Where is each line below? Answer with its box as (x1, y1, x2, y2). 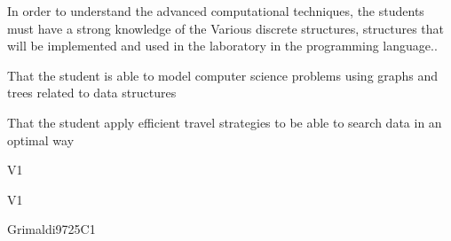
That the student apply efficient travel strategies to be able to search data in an (7, 113, 442, 131)
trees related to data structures (7, 83, 177, 102)
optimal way (7, 130, 75, 149)
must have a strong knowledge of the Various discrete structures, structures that (7, 19, 445, 37)
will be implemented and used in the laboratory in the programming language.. (7, 36, 438, 55)
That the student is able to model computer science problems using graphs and (7, 66, 439, 84)
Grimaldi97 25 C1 (7, 220, 96, 238)
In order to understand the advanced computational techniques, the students (7, 2, 424, 19)
